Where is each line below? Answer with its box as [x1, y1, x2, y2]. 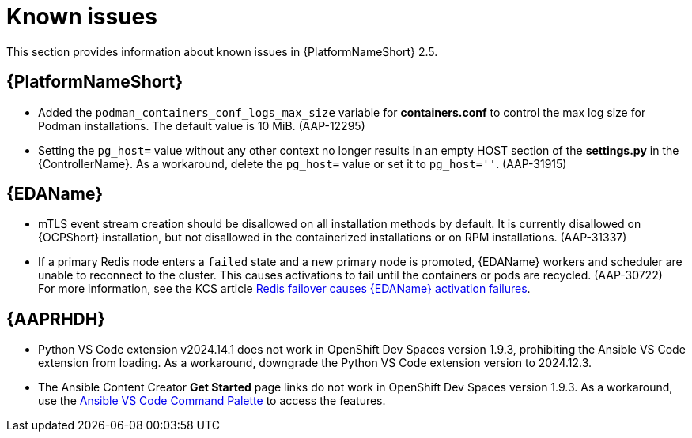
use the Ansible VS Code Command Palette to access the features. [38, 394, 386, 408]
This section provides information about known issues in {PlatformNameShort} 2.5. [6, 44, 438, 58]
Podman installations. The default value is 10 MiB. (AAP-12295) [38, 118, 365, 133]
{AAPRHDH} [6, 309, 106, 329]
